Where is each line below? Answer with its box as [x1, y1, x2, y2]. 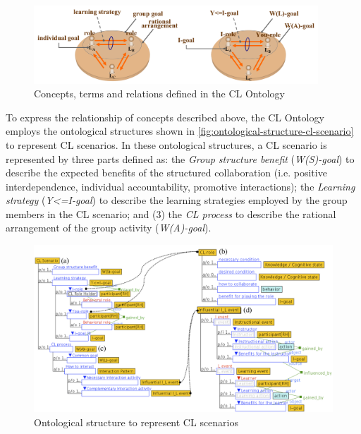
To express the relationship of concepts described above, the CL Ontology [6, 109, 324, 124]
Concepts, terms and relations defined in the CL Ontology [34, 86, 285, 101]
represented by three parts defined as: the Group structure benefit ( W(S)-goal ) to [6, 151, 355, 166]
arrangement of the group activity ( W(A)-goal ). [6, 220, 212, 235]
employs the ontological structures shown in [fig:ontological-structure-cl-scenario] [6, 123, 354, 138]
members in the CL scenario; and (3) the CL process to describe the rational [6, 206, 336, 221]
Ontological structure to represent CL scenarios [34, 414, 239, 429]
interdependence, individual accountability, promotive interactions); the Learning [6, 179, 355, 193]
